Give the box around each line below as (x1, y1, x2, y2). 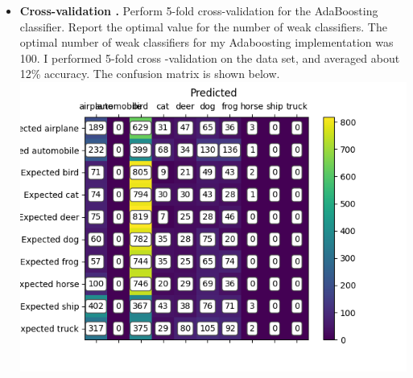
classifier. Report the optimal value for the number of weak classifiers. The (19, 18, 387, 35)
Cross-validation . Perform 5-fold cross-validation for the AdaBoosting (19, 2, 378, 18)
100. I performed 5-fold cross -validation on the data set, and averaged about (19, 49, 400, 66)
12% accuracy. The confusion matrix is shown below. (19, 65, 280, 82)
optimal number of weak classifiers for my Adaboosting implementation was (19, 34, 394, 51)
